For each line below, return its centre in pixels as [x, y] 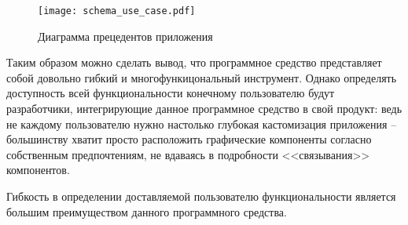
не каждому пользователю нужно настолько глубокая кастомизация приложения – [202, 123]
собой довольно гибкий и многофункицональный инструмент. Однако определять [202, 77]
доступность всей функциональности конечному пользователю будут [171, 93]
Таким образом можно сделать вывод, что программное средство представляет [194, 62]
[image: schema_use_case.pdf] [117, 11]
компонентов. [38, 170]
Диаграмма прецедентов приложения [125, 36]
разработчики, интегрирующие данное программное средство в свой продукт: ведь [204, 109]
